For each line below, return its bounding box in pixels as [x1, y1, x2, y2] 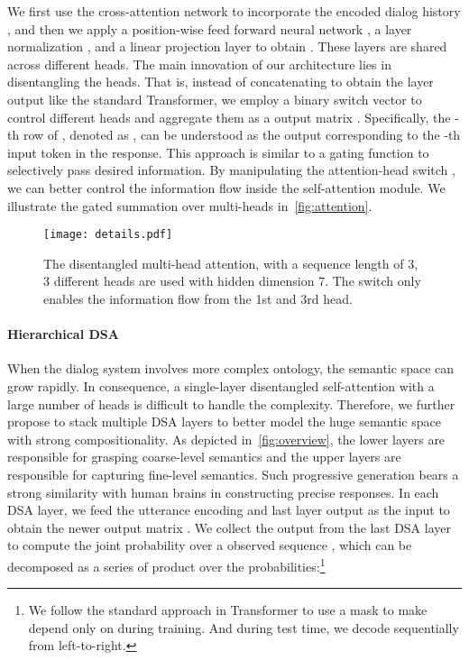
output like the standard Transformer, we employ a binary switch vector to [7, 89, 422, 108]
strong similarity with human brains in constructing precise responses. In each [7, 482, 439, 501]
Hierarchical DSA [7, 325, 119, 344]
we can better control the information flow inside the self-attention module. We [7, 178, 446, 197]
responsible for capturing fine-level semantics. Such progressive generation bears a [7, 464, 459, 483]
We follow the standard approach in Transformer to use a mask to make [28, 600, 428, 619]
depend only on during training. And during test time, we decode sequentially [28, 618, 459, 637]
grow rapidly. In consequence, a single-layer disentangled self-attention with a [7, 376, 435, 395]
